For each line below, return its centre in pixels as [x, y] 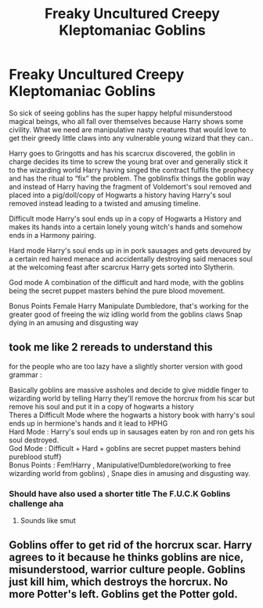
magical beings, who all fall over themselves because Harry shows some [126, 121]
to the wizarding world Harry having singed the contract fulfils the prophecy [131, 170]
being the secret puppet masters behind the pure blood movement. [117, 291]
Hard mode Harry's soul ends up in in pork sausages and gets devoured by [130, 250]
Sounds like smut [48, 521]
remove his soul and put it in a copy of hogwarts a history [101, 406]
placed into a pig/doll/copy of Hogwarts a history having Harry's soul [120, 195]
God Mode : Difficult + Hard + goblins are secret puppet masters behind [125, 448]
